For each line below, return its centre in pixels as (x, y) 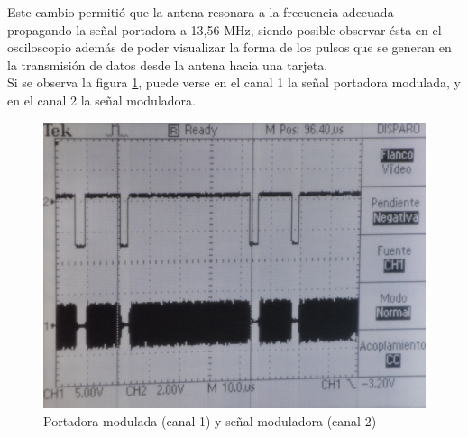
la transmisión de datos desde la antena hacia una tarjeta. (168, 64)
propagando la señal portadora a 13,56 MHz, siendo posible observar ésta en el (225, 29)
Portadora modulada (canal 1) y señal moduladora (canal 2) (210, 420)
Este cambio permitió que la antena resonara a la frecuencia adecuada (201, 12)
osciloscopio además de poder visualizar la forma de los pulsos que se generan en (229, 47)
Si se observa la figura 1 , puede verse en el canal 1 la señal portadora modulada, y (234, 82)
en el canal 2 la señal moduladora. (101, 100)
